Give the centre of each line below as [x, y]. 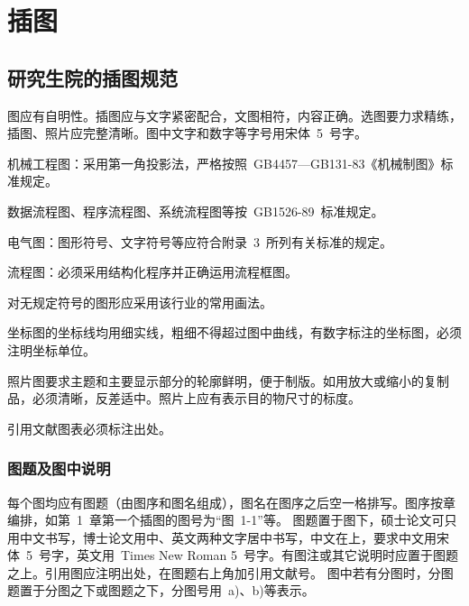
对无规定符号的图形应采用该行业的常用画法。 [140, 302]
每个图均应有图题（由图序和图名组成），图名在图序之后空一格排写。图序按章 [231, 502]
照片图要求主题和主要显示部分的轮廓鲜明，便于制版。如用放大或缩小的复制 [228, 380]
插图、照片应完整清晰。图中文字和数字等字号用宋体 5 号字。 [187, 133]
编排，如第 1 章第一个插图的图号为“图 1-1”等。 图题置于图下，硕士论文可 [226, 520]
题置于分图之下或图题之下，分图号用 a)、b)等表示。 [161, 590]
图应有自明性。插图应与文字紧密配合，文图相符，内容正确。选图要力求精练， [234, 115]
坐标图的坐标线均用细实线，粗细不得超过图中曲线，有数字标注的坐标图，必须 [234, 332]
